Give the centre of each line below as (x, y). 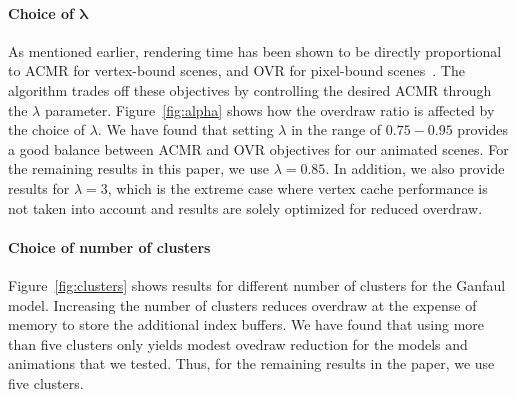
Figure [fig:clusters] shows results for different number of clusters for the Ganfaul (257, 284)
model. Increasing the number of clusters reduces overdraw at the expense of (242, 304)
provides (483, 129)
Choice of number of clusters (109, 246)
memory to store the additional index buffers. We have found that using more (246, 324)
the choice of (46, 129)
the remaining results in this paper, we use (138, 168)
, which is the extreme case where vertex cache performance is (297, 187)
